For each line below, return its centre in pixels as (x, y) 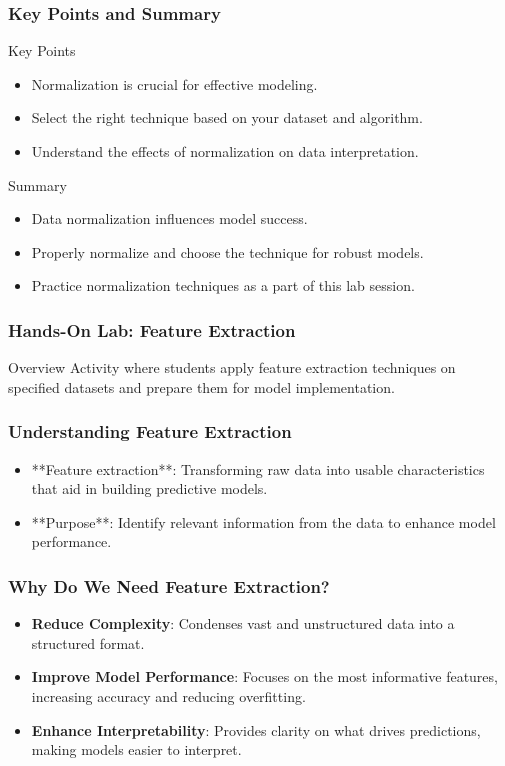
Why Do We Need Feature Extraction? (169, 585)
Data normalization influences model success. (169, 218)
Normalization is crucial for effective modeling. (174, 83)
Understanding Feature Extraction (150, 431)
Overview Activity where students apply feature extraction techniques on (232, 367)
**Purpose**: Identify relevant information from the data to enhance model (263, 521)
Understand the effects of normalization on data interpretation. (225, 151)
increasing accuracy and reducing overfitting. (168, 695)
